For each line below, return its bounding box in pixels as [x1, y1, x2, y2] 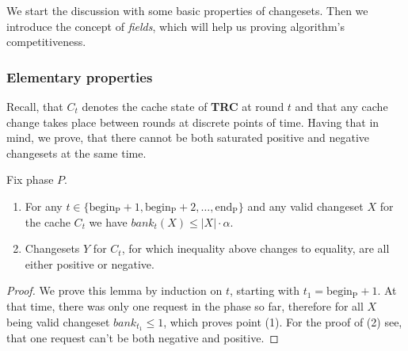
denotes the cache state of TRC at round [82, 98, 284, 114]
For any [25, 197, 63, 214]
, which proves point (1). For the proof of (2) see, [163, 313, 402, 330]
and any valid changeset [247, 197, 364, 214]
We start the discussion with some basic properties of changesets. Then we [6, 2, 368, 18]
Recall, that [6, 98, 63, 114]
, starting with [230, 282, 300, 299]
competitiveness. [6, 33, 86, 50]
